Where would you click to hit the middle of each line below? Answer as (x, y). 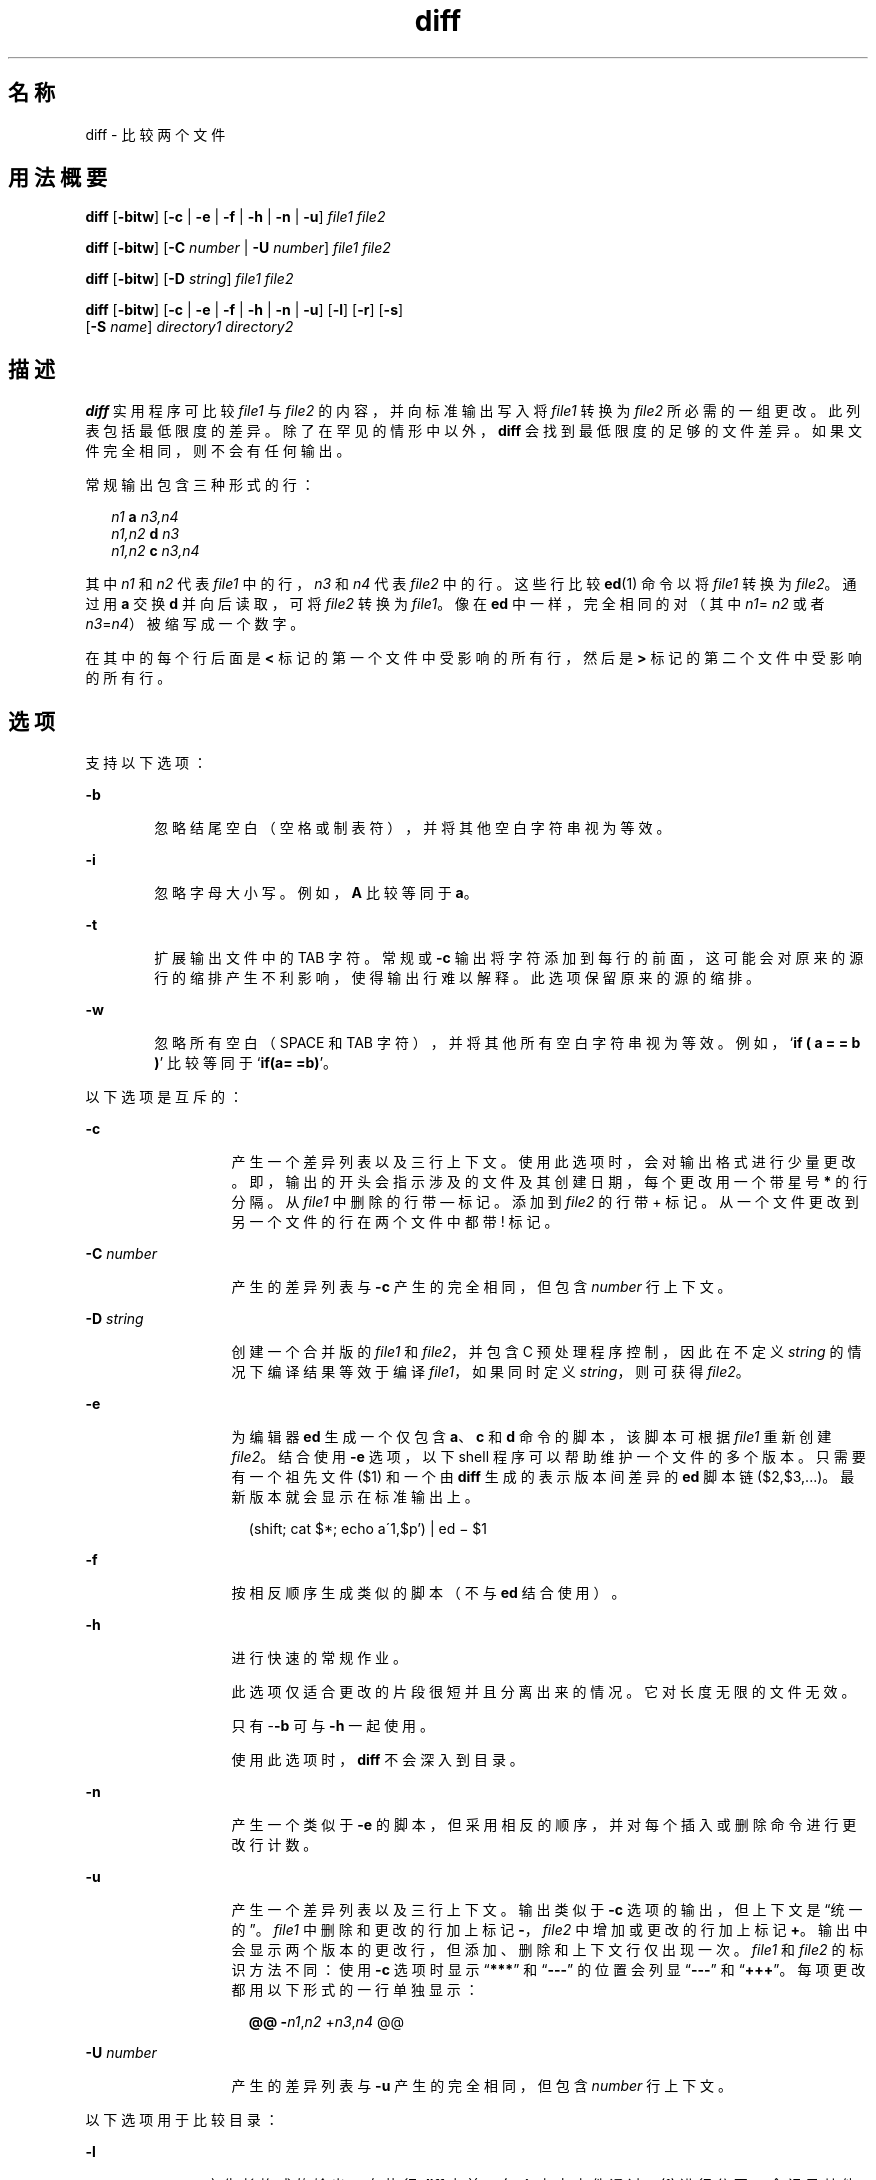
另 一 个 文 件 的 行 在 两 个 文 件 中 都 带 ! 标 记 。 (395, 1222)
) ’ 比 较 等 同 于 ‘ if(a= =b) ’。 (246, 1063)
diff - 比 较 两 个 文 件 (155, 134)
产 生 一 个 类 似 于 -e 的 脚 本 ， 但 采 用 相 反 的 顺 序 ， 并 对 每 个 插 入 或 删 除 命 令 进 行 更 (544, 1825)
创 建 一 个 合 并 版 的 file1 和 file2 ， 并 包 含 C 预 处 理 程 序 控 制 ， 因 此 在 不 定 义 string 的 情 (546, 1352)
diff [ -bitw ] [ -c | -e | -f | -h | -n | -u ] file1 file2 (235, 217)
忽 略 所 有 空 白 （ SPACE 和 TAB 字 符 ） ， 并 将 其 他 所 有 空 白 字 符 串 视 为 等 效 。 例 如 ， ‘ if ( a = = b (507, 1043)
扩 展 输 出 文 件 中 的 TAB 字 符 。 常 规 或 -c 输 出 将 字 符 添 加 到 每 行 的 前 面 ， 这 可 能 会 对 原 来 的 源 (509, 958)
